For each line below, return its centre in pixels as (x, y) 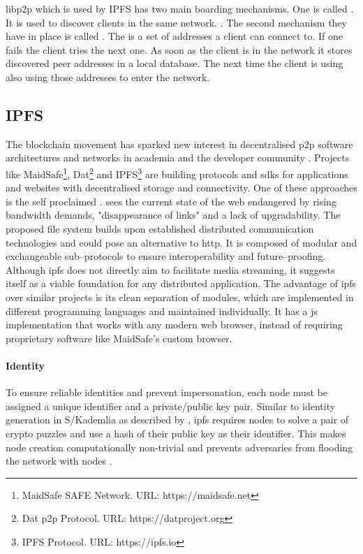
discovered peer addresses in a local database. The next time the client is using (175, 63)
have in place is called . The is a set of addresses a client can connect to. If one (175, 36)
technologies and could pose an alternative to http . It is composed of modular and (181, 242)
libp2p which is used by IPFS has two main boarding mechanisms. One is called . (180, 8)
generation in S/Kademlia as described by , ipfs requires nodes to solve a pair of (177, 420)
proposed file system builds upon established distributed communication (160, 228)
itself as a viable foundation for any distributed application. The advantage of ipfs (181, 283)
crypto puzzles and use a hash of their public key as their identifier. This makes (176, 433)
